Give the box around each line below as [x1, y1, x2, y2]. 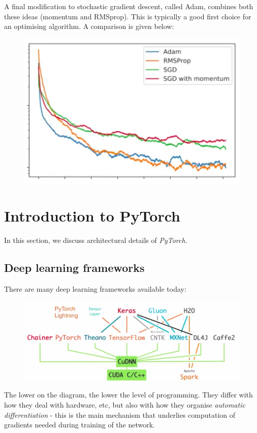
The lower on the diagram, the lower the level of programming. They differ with [4, 389, 253, 400]
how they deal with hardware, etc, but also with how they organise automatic [4, 399, 245, 410]
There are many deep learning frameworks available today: [4, 283, 186, 294]
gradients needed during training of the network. [4, 419, 155, 430]
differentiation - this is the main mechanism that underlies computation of [4, 409, 236, 420]
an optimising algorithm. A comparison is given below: [4, 21, 174, 32]
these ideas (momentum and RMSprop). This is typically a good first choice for [4, 11, 251, 21]
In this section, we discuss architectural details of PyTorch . [4, 234, 187, 245]
